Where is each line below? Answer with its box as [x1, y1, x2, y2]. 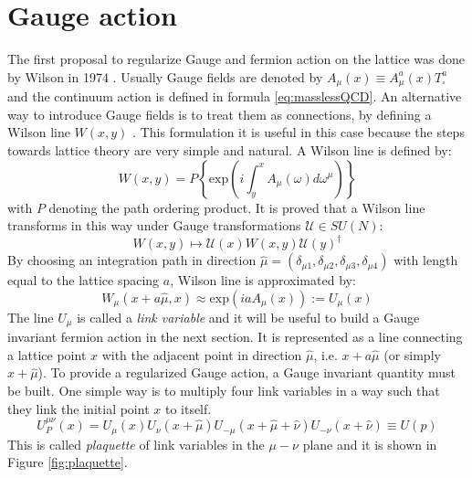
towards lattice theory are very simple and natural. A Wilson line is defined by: [7, 140, 452, 159]
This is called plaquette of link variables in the [7, 434, 265, 453]
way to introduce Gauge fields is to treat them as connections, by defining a [7, 104, 432, 123]
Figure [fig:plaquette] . [7, 452, 128, 472]
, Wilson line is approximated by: [170, 271, 356, 290]
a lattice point [7, 345, 87, 364]
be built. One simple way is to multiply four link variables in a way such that [7, 381, 440, 400]
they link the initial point [7, 398, 150, 418]
